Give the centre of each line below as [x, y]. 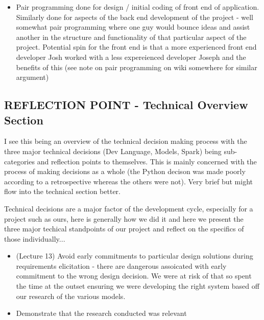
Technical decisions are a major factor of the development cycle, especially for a [129, 208]
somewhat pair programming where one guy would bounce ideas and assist [133, 27]
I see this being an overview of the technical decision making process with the [126, 141]
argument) [32, 77]
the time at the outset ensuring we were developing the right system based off [138, 286]
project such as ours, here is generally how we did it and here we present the [124, 218]
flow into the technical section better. [62, 191]
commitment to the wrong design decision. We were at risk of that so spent [134, 276]
